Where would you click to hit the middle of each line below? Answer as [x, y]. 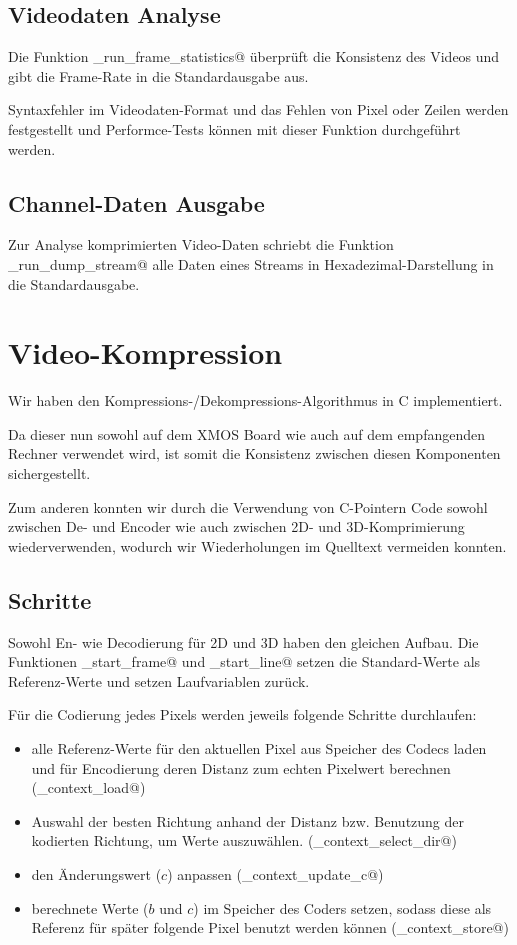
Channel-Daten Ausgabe [136, 202]
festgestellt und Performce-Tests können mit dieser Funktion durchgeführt [234, 128]
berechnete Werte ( [90, 907]
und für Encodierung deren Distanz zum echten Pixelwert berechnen [241, 767]
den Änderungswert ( [96, 873]
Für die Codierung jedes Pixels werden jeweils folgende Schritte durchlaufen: [242, 714]
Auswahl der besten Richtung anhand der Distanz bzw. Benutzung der [248, 820]
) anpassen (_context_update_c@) [275, 873]
